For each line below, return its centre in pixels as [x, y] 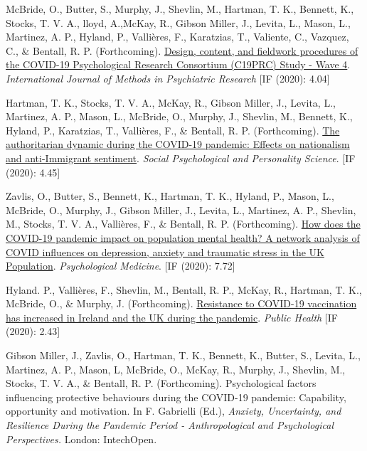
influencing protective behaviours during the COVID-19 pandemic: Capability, [176, 397]
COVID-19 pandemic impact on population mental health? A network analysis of [183, 237]
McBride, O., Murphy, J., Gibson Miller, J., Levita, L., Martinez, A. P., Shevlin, [181, 209]
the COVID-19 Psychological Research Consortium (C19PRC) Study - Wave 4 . [178, 64]
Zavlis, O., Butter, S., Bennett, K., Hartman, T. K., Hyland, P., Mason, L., [170, 196]
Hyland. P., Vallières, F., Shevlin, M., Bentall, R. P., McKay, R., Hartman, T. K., [184, 289]
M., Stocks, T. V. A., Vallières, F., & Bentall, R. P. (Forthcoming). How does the [183, 224]
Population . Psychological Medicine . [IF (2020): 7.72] [121, 266]
